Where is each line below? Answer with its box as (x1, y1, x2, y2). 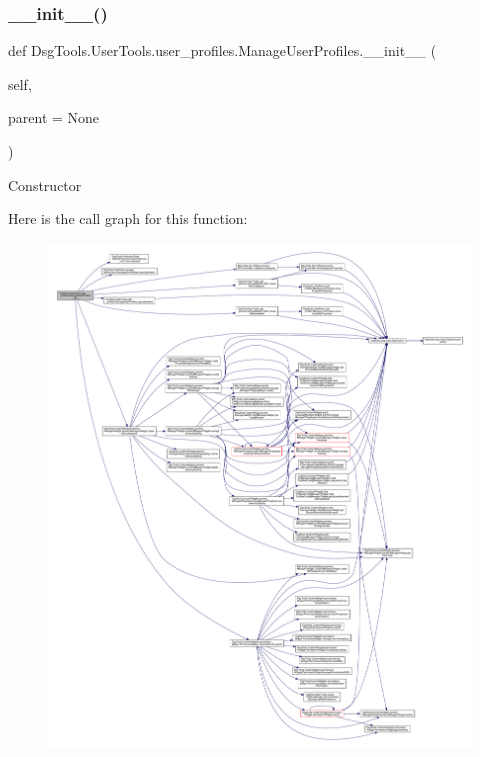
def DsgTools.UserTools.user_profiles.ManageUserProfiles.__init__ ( (8, 40, 437, 61)
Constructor (8, 174, 82, 195)
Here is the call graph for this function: (8, 208, 248, 229)
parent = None (8, 107, 100, 128)
